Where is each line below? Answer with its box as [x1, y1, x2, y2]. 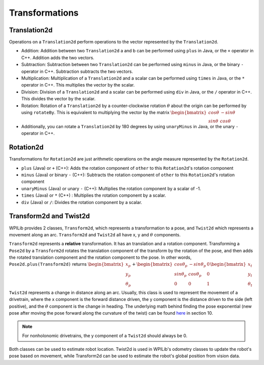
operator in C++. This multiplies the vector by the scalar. [21, 82, 135, 88]
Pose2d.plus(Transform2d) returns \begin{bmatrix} [9, 261, 124, 267]
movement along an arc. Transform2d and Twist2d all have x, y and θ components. [9, 231, 181, 237]
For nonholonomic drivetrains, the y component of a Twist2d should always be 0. [22, 333, 188, 339]
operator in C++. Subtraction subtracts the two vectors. [21, 68, 133, 74]
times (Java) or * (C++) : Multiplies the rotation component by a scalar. [21, 192, 166, 198]
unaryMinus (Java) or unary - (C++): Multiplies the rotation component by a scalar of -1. [21, 185, 201, 191]
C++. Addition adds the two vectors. [21, 54, 95, 61]
